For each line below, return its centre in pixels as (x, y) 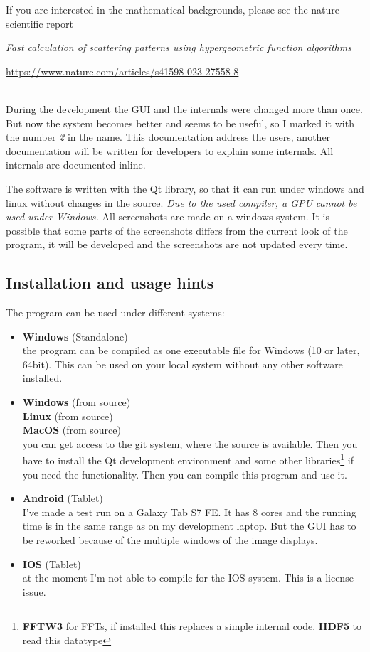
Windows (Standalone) (75, 336)
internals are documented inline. (76, 165)
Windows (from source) (76, 402)
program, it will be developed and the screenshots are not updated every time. (177, 244)
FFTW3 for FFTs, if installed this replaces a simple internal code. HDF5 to (192, 626)
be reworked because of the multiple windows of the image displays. (170, 540)
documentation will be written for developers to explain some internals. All (170, 150)
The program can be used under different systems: (115, 312)
